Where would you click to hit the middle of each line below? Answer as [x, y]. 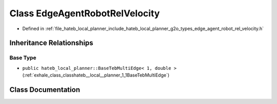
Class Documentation [45, 89]
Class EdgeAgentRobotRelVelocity [85, 13]
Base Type [23, 58]
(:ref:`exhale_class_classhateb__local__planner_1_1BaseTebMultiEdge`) [96, 75]
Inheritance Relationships [51, 43]
